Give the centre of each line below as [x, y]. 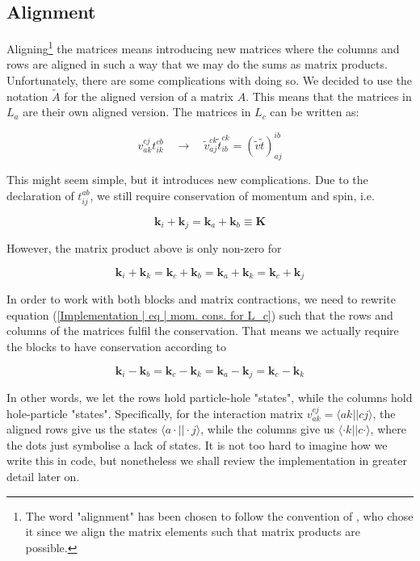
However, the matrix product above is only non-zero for [144, 248]
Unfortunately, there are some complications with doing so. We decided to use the [210, 80]
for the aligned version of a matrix [149, 96]
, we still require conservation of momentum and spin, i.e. [232, 195]
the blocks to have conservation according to [117, 346]
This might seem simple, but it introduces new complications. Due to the [187, 180]
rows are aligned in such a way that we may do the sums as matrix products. [197, 64]
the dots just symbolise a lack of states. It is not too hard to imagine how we [197, 444]
